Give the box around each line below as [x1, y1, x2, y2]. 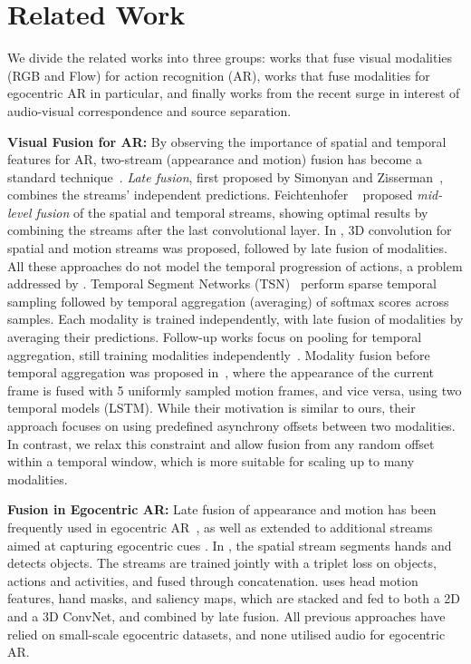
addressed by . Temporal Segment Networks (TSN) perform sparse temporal [7, 274, 437, 293]
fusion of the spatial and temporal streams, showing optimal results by [35, 202, 428, 221]
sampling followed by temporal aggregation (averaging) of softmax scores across [7, 291, 449, 310]
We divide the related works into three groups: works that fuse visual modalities [7, 48, 453, 67]
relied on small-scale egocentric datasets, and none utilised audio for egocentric [7, 624, 446, 643]
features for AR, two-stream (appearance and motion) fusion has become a [7, 150, 422, 169]
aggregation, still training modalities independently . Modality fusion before [7, 345, 430, 364]
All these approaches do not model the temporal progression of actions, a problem [7, 256, 463, 275]
